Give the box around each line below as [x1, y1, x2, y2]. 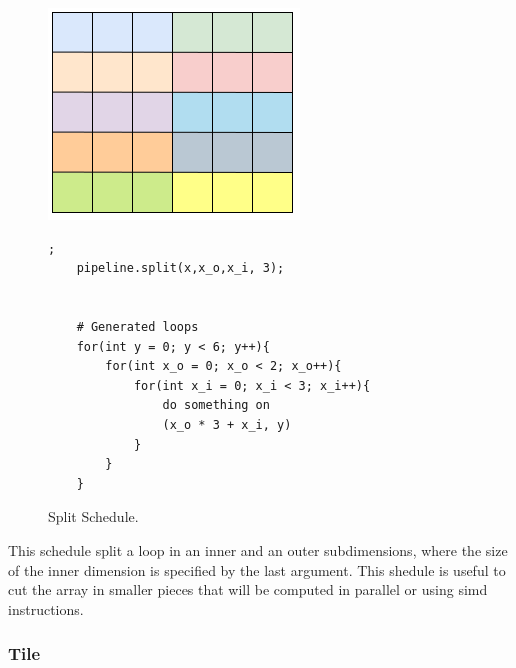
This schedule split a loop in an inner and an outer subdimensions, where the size [8, 539, 508, 560]
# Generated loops [76, 319, 199, 334]
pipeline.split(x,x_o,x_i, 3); [76, 261, 285, 276]
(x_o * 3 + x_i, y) [162, 417, 292, 432]
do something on [162, 398, 270, 413]
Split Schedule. [48, 506, 139, 527]
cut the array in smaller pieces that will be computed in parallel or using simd [8, 579, 488, 600]
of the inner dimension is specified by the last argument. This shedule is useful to [8, 559, 506, 580]
